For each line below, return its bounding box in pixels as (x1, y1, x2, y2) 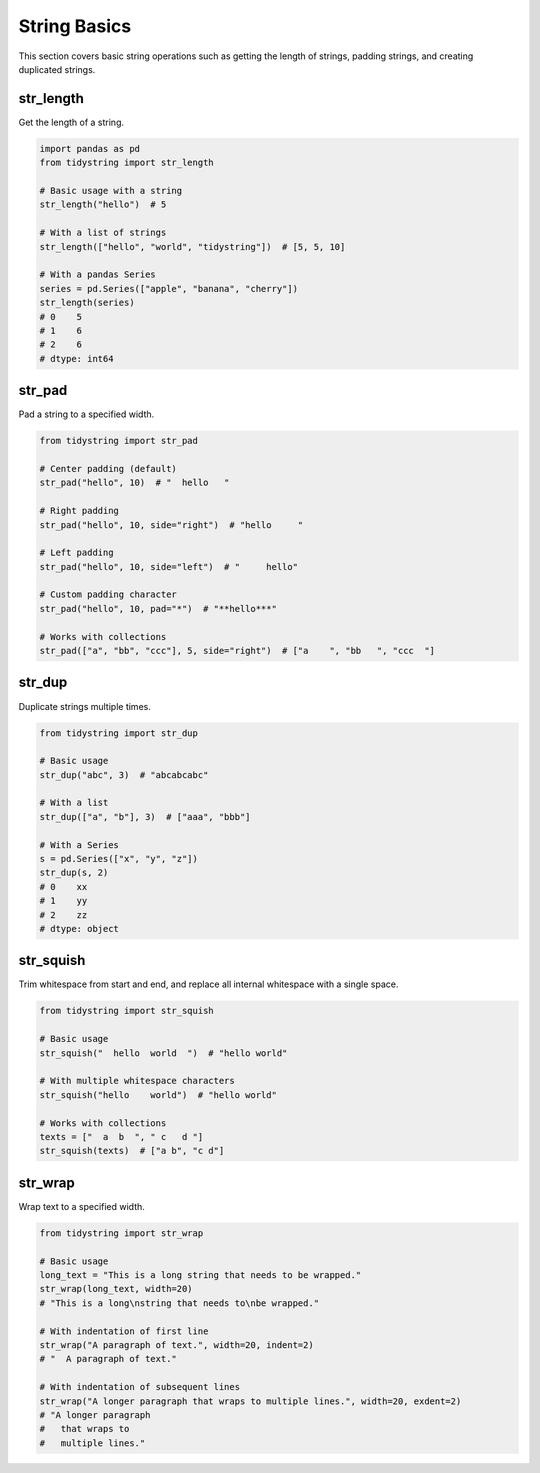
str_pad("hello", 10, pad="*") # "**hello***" (39, 603, 277, 614)
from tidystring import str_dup (39, 727, 199, 739)
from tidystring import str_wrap (39, 1227, 204, 1239)
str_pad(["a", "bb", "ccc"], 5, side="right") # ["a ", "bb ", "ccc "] (39, 645, 435, 657)
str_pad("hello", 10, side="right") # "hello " (39, 519, 304, 530)
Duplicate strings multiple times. (18, 700, 152, 712)
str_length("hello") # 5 (39, 199, 167, 210)
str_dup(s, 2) (39, 867, 109, 879)
